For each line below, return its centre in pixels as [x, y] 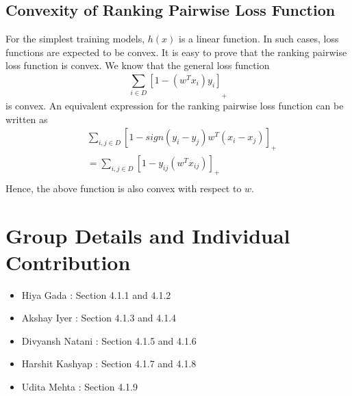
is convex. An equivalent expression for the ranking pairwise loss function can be [175, 105]
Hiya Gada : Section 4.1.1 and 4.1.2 [96, 294]
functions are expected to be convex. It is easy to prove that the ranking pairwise [176, 52]
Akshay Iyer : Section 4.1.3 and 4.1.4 [99, 318]
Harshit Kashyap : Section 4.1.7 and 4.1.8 [109, 364]
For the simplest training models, [75, 39]
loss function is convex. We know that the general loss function [138, 65]
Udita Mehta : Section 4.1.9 [79, 387]
